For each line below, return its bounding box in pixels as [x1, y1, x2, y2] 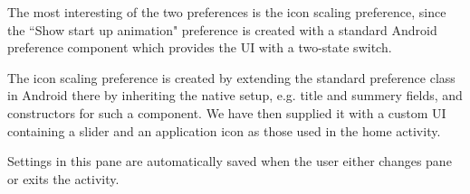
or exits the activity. [7, 169, 120, 188]
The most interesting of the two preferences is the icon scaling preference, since [7, 3, 446, 21]
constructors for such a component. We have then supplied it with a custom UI [7, 103, 446, 122]
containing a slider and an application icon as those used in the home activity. [7, 121, 441, 140]
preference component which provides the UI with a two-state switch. [7, 38, 392, 57]
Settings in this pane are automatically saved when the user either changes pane [7, 152, 452, 171]
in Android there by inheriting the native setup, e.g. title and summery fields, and [7, 86, 463, 105]
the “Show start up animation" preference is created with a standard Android [7, 20, 437, 39]
